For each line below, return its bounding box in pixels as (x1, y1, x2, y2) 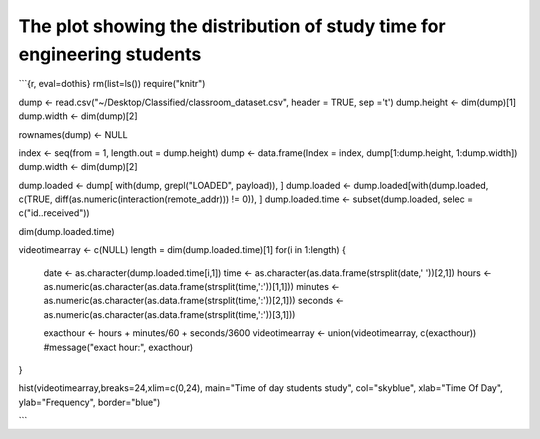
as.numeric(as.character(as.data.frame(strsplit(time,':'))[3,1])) (43, 308, 296, 320)
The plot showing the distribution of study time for (18, 15, 446, 37)
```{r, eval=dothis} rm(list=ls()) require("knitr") (18, 78, 206, 90)
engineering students (18, 43, 202, 65)
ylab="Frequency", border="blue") (18, 396, 161, 408)
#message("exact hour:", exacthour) (43, 341, 194, 353)
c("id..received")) (18, 207, 90, 219)
